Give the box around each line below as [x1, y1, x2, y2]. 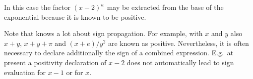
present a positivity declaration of [4, 57, 107, 67]
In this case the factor [4, 2, 70, 12]
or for [66, 67, 83, 77]
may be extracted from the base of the [107, 2, 224, 12]
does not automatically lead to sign [126, 57, 234, 67]
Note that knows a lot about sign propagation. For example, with [4, 28, 203, 39]
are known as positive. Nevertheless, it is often [108, 38, 249, 48]
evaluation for [4, 67, 46, 77]
